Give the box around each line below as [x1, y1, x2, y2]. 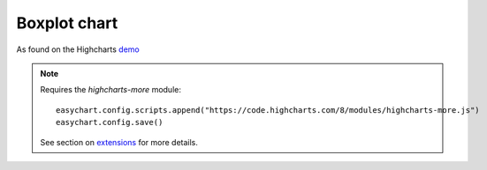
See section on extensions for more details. [40, 137, 199, 147]
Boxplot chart [16, 13, 118, 33]
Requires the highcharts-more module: [40, 85, 181, 95]
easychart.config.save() [56, 117, 164, 128]
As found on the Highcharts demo [16, 44, 141, 55]
